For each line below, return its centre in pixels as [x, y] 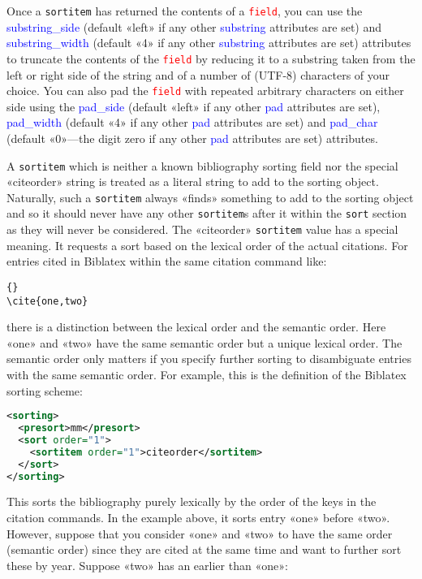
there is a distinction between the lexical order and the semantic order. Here [196, 327]
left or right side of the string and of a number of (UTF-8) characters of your [198, 74]
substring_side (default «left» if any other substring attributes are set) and [194, 26]
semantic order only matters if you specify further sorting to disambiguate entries [209, 359]
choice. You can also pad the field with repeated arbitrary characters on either [205, 91]
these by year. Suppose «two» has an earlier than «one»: [147, 565]
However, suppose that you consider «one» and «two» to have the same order [200, 533]
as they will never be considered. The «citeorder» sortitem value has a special [202, 229]
